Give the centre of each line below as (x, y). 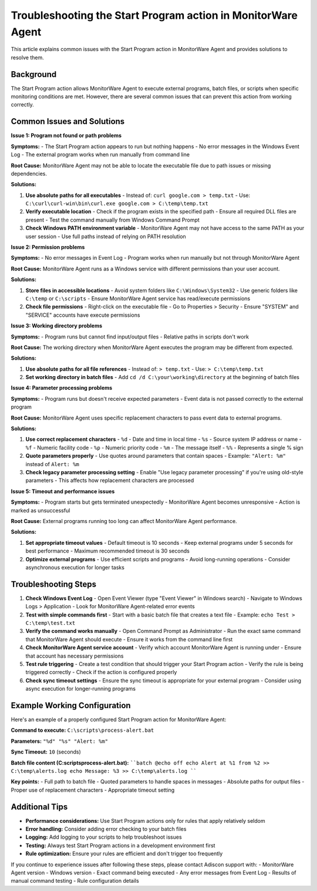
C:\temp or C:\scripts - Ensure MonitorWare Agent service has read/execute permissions (138, 298)
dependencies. (29, 173)
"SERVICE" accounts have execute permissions (83, 315)
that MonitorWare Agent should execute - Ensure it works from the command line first (129, 639)
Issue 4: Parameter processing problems (62, 388)
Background (34, 74)
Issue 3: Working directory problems (57, 326)
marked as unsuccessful (41, 510)
